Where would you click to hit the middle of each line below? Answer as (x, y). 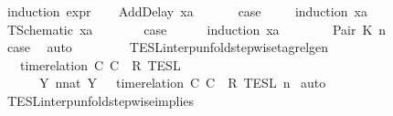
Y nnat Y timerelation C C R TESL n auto (182, 83)
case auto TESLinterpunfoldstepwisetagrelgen (168, 47)
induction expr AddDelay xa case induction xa (187, 11)
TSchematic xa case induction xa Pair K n (196, 29)
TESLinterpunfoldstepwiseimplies (101, 100)
